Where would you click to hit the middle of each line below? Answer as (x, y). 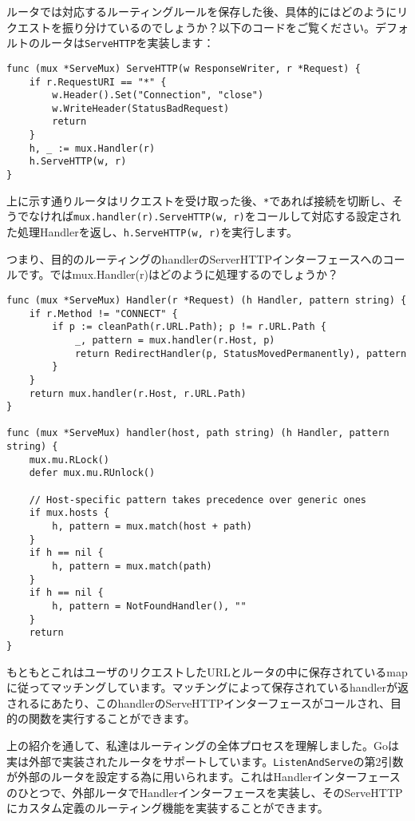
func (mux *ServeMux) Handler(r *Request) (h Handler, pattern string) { (207, 300)
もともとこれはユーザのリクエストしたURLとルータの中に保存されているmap (207, 671)
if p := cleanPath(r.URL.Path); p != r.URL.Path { (189, 327)
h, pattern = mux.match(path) (132, 567)
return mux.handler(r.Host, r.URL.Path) (138, 393)
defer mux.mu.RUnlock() (92, 473)
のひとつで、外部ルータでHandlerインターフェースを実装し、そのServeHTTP (205, 792)
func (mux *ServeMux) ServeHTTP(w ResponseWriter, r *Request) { (184, 68)
